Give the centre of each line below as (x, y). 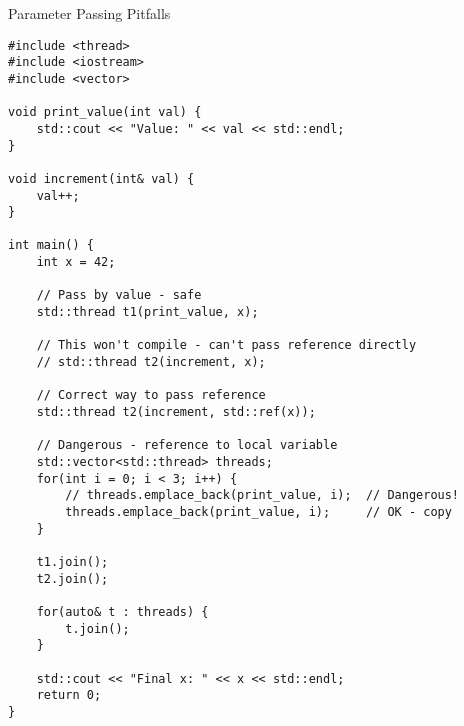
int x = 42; (76, 262)
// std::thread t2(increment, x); (151, 362)
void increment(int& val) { (101, 178)
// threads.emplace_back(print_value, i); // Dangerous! (262, 495)
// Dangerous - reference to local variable (187, 445)
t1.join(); (72, 561)
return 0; (69, 695)
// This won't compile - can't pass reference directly (226, 345)
